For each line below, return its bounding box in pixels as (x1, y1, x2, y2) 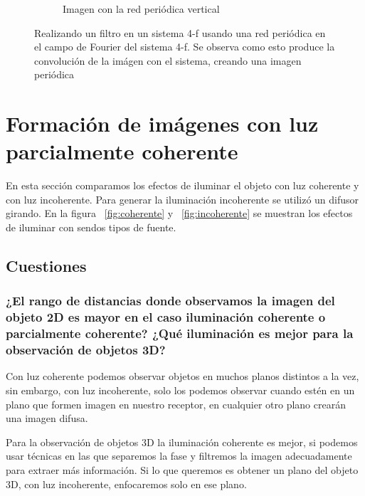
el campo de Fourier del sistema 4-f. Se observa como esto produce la (34, 39, 335, 54)
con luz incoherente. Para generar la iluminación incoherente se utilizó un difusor (6, 191, 359, 206)
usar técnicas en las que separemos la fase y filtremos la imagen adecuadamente (6, 448, 352, 463)
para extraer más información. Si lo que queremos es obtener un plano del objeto (6, 462, 359, 477)
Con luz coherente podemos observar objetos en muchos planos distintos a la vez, (6, 369, 359, 384)
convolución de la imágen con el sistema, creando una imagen (34, 53, 302, 68)
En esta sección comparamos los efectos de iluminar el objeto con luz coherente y (6, 178, 359, 193)
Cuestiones (6, 255, 87, 277)
